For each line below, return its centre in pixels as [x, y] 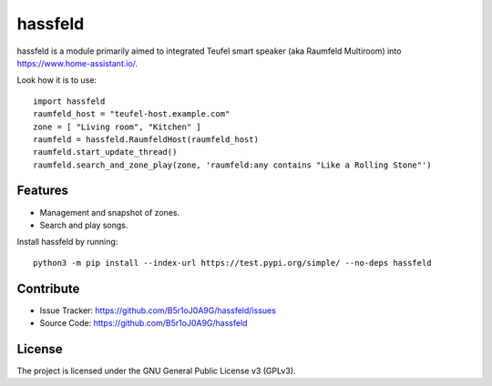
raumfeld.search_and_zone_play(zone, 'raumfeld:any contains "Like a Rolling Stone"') [232, 165]
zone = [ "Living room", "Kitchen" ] [118, 127]
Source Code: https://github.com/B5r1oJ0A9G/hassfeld [143, 323]
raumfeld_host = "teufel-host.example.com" [132, 114]
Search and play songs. [84, 225]
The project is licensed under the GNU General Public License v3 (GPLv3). [156, 371]
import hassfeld [69, 101]
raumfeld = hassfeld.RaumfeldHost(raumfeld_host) [146, 139]
